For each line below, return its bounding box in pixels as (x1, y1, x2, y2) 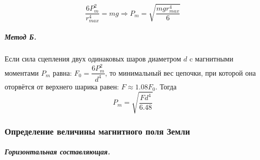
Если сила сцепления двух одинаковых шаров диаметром (5, 53, 181, 64)
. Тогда (155, 81, 177, 91)
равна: (52, 67, 72, 78)
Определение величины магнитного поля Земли (5, 124, 190, 137)
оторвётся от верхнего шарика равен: (5, 81, 119, 91)
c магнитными (189, 53, 234, 64)
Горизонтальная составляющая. (5, 146, 110, 157)
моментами (5, 67, 39, 78)
